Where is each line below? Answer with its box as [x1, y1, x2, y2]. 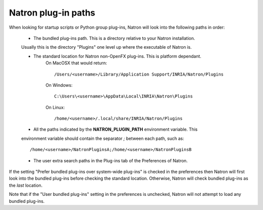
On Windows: [45, 82, 73, 88]
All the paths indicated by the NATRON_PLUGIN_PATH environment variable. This [33, 127, 198, 133]
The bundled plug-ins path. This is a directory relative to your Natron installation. [33, 35, 195, 41]
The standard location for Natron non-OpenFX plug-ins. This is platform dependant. [33, 53, 202, 59]
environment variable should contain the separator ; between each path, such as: [21, 135, 185, 141]
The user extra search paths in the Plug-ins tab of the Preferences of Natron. [33, 157, 188, 163]
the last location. [9, 182, 43, 188]
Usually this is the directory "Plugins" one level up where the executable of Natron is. [21, 44, 192, 50]
